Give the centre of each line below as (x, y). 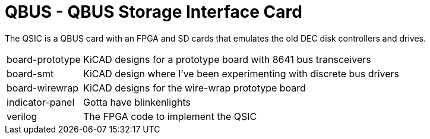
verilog (22, 116)
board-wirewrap (43, 88)
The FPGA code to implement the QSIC (170, 116)
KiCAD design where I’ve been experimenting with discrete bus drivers (241, 73)
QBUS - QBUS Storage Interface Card (154, 12)
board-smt (30, 73)
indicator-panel (41, 102)
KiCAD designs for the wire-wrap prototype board (194, 88)
